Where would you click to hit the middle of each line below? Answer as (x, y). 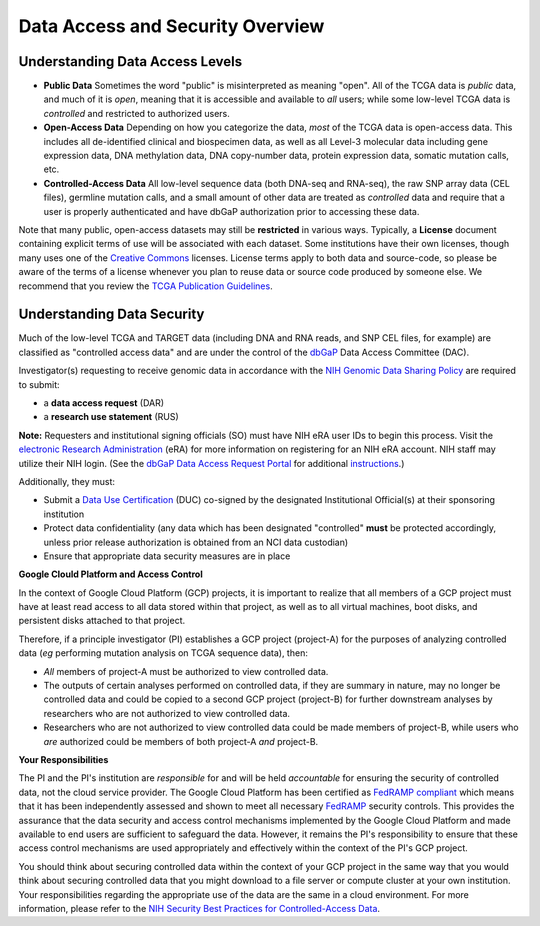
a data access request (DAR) (104, 403)
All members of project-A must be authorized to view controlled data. (186, 671)
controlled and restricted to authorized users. (136, 113)
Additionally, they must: (66, 481)
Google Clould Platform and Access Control (111, 574)
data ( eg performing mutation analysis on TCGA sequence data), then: (163, 653)
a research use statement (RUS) (111, 417)
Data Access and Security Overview (171, 26)
